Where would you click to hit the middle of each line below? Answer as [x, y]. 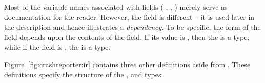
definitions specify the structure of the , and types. [84, 74]
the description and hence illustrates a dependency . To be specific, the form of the [132, 27]
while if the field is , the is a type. [57, 47]
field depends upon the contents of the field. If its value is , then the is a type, [127, 37]
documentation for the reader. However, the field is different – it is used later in [129, 17]
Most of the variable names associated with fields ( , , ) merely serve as [116, 7]
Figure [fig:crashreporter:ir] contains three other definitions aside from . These [127, 64]
